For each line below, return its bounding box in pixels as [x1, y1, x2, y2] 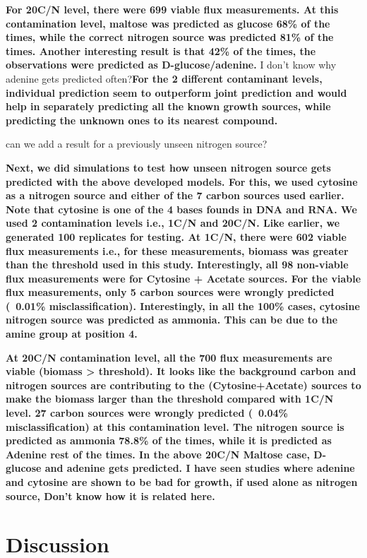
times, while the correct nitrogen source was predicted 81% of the [6, 30, 334, 44]
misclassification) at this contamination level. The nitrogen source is [6, 419, 344, 434]
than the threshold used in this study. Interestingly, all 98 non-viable [6, 257, 349, 272]
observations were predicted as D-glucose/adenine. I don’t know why [6, 57, 337, 72]
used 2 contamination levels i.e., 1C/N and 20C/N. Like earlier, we [6, 215, 340, 230]
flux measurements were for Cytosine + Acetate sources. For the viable [6, 271, 361, 285]
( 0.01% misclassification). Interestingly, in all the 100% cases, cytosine [6, 298, 360, 313]
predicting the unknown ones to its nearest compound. [6, 112, 278, 127]
